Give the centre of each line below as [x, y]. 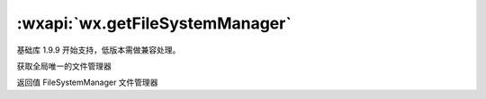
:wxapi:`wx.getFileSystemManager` [154, 23]
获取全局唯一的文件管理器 [64, 66]
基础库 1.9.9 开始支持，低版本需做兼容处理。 [99, 50]
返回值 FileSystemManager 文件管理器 [87, 82]
